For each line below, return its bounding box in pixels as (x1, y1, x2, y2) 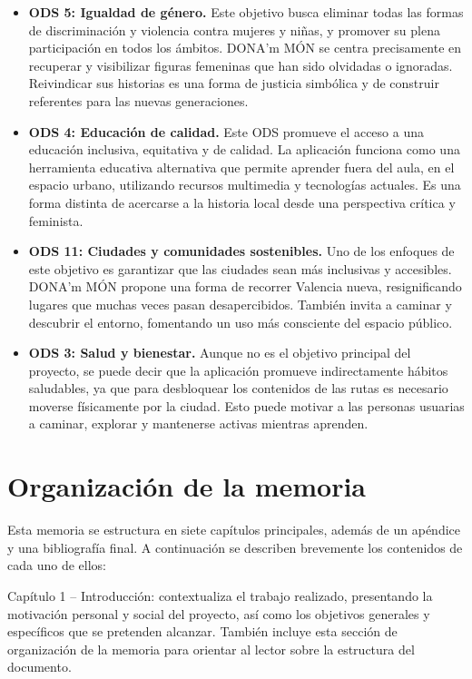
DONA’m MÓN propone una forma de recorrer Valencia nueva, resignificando (28, 277, 462, 296)
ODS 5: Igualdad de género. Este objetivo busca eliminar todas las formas (28, 3, 464, 21)
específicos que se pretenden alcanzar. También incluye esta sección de (7, 622, 398, 641)
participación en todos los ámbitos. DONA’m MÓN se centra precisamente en (28, 38, 462, 57)
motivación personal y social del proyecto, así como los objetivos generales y (7, 604, 430, 623)
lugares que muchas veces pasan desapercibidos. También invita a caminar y (28, 294, 452, 313)
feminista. (28, 211, 84, 230)
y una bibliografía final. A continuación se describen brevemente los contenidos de (7, 537, 463, 556)
